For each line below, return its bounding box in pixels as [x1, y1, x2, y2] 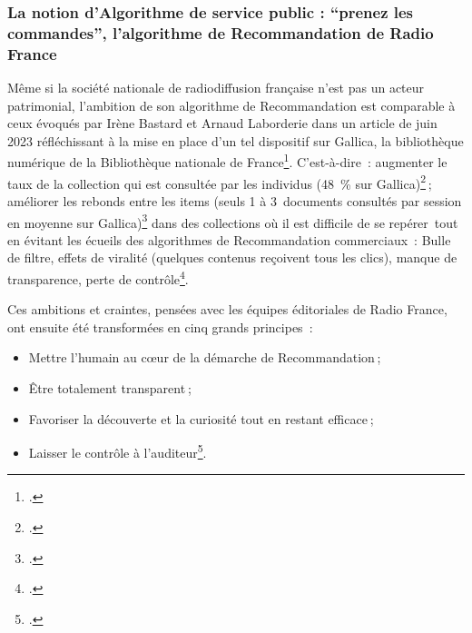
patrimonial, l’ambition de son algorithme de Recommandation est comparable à [7, 95, 456, 114]
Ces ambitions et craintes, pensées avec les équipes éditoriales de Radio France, [7, 300, 447, 319]
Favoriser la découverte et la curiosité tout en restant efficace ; [28, 409, 374, 428]
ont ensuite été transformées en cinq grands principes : [7, 317, 313, 336]
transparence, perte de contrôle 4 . [7, 266, 189, 288]
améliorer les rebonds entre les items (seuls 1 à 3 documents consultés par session [7, 191, 462, 210]
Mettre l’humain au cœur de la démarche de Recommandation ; [28, 348, 381, 367]
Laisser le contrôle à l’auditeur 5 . [28, 440, 207, 461]
